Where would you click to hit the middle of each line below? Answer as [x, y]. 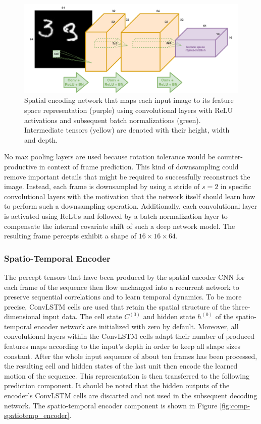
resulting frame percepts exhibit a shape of [70, 236]
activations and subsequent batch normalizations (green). [113, 120]
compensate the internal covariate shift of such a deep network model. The [120, 226]
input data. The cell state [83, 316]
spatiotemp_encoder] [37, 415]
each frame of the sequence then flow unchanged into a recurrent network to [122, 287]
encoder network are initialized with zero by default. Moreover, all [136, 326]
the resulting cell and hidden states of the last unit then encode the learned [121, 366]
